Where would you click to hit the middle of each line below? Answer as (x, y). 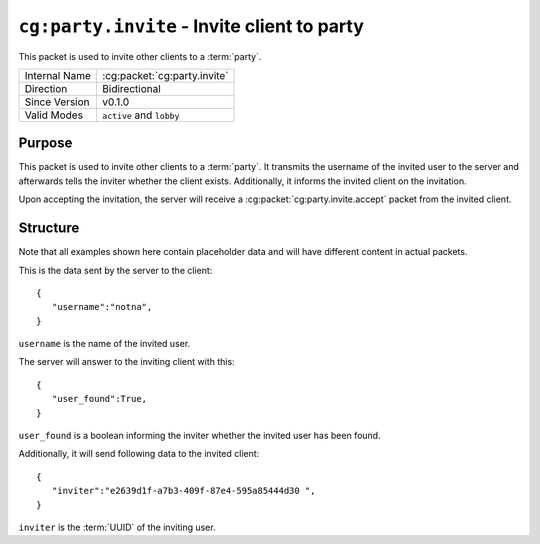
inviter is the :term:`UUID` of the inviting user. (117, 527)
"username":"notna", (102, 307)
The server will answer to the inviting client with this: (126, 362)
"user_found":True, (99, 399)
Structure (49, 228)
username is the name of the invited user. (104, 344)
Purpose (45, 143)
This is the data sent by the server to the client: (115, 270)
